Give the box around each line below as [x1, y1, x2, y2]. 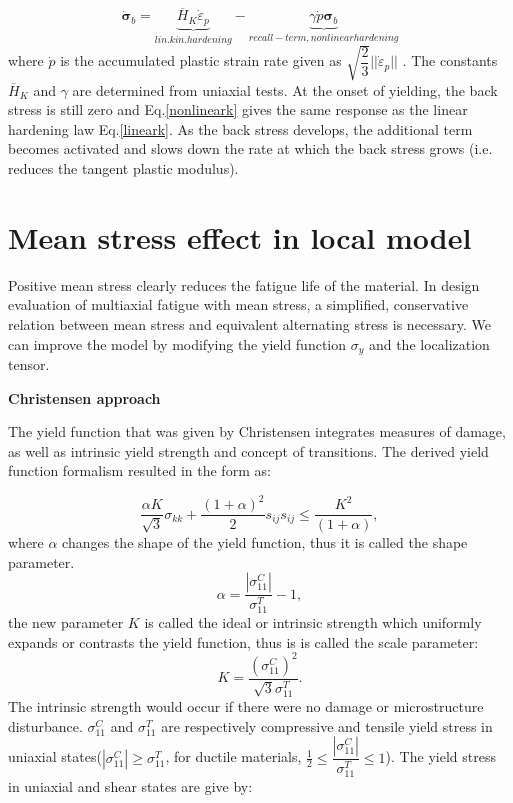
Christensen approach [8, 387, 161, 408]
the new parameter [8, 612, 124, 633]
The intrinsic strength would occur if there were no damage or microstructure [8, 696, 484, 716]
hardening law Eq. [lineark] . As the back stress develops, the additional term [8, 118, 473, 139]
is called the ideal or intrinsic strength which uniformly [144, 612, 482, 633]
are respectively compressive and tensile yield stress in [161, 715, 493, 736]
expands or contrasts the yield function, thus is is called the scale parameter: [8, 631, 479, 652]
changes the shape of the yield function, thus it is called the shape [62, 531, 468, 552]
